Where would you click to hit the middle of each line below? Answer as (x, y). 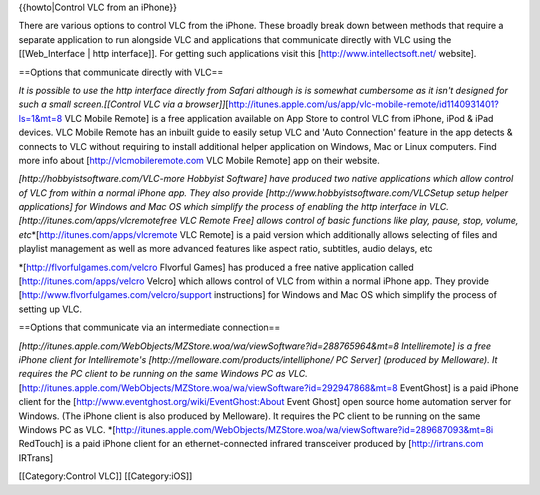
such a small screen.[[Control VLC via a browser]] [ (123, 104)
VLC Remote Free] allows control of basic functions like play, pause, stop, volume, (349, 221)
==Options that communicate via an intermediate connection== (149, 327)
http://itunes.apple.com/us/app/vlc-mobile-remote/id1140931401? (363, 104)
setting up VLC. (50, 309)
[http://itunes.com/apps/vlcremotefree (98, 221)
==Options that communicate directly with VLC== (121, 72)
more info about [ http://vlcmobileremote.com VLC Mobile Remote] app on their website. (199, 160)
